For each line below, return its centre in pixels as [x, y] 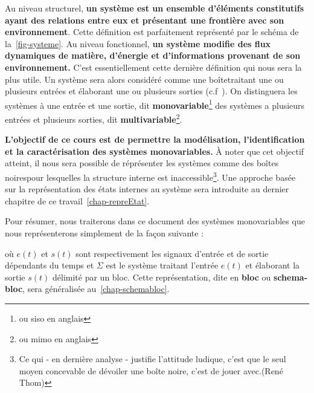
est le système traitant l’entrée [162, 265]
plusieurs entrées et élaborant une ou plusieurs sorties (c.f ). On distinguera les [151, 91]
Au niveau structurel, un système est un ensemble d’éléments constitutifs [155, 8]
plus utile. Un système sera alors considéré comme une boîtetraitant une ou [144, 79]
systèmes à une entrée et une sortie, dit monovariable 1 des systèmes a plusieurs [155, 104]
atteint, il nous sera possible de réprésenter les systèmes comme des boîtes [142, 163]
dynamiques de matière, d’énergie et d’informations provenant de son [153, 55]
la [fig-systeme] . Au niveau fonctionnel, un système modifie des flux [138, 43]
